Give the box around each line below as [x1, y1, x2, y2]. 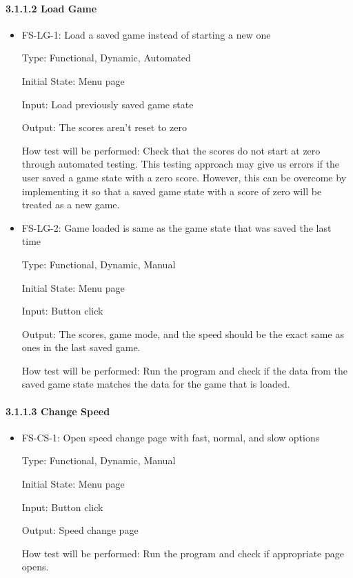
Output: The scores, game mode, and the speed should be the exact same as [21, 326, 344, 341]
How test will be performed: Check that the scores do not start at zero [21, 143, 321, 157]
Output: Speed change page [21, 523, 139, 537]
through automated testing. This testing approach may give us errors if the [21, 157, 340, 171]
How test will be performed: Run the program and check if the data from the [21, 363, 347, 377]
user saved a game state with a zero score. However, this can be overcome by [21, 170, 347, 184]
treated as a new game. [21, 197, 120, 212]
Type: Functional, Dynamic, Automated [21, 50, 191, 65]
